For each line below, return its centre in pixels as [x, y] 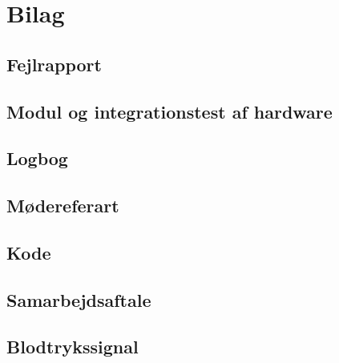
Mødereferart [63, 206]
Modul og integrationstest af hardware [169, 111]
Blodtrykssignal [73, 347]
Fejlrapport [54, 64]
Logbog [37, 158]
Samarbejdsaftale [79, 299]
